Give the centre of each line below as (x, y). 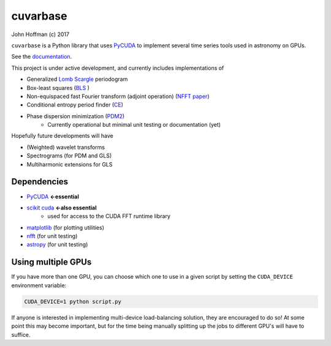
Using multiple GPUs (51, 262)
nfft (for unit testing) (52, 236)
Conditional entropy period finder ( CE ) (75, 105)
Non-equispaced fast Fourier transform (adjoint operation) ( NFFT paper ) (118, 96)
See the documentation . (42, 57)
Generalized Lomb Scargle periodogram (77, 79)
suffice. (21, 334)
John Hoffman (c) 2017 (40, 34)
